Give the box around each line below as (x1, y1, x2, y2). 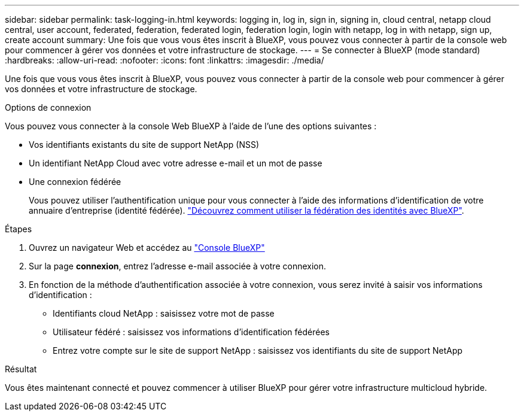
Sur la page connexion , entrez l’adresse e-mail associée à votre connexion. (29, 261, 327, 271)
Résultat (5, 364, 37, 374)
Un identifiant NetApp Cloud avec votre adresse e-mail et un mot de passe (29, 158, 322, 168)
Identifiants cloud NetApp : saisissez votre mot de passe (53, 308, 275, 318)
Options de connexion (5, 102, 92, 113)
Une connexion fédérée (29, 177, 121, 187)
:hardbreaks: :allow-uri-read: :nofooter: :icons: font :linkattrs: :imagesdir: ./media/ (5, 55, 324, 65)
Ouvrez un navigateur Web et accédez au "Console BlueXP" (29, 242, 265, 253)
